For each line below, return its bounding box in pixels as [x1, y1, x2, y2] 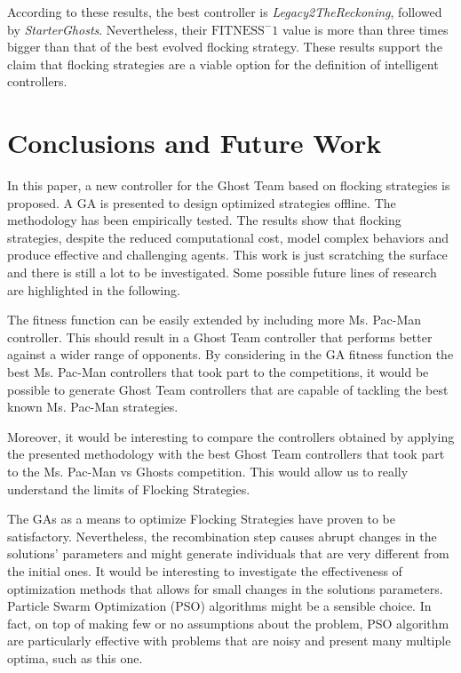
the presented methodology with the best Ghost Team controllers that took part [7, 445, 445, 463]
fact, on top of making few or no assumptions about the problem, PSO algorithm [7, 613, 449, 632]
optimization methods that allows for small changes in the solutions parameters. [7, 579, 443, 597]
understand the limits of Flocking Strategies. [7, 479, 250, 498]
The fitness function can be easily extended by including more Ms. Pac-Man [7, 310, 422, 329]
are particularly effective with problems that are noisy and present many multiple [7, 631, 451, 650]
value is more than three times [282, 20, 449, 38]
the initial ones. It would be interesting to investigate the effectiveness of [7, 561, 402, 580]
